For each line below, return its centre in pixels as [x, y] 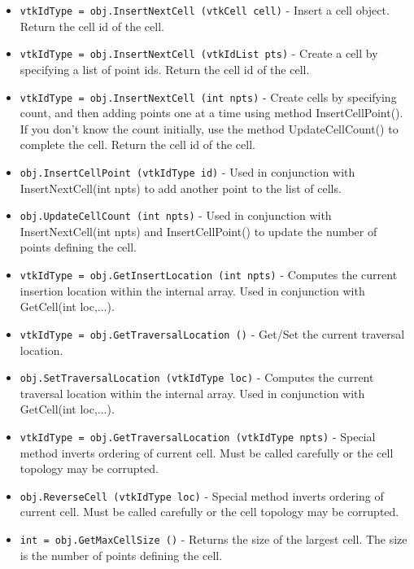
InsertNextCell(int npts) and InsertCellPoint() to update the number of [198, 231]
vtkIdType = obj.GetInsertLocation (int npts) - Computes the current [209, 275]
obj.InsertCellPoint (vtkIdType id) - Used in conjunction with [187, 171]
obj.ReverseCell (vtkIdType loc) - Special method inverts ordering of [202, 495]
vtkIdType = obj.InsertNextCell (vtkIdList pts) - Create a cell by [199, 53]
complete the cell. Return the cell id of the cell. [137, 144]
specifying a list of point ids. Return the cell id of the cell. [165, 69]
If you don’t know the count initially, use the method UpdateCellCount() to [209, 128]
